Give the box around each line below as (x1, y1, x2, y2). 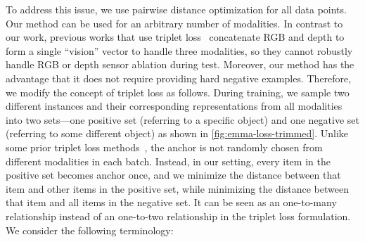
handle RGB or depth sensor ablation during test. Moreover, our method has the (6, 57, 354, 72)
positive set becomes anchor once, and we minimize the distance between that (6, 167, 341, 182)
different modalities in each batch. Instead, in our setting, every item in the (6, 153, 331, 168)
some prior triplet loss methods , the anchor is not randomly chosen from (6, 139, 323, 154)
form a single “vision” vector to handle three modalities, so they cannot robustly (6, 43, 353, 58)
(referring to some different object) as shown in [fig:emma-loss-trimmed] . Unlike (6, 126, 349, 141)
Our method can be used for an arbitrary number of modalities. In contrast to (6, 15, 343, 30)
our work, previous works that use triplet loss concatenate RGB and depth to (6, 30, 345, 44)
